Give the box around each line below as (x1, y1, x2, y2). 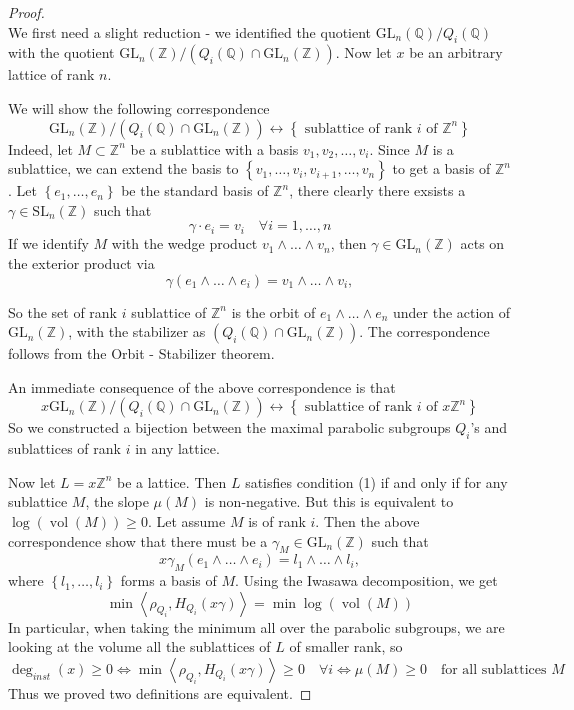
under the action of (392, 301, 511, 322)
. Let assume (147, 510, 226, 531)
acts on (460, 233, 505, 254)
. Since (369, 138, 410, 159)
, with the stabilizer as (68, 321, 206, 342)
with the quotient (8, 42, 115, 63)
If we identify (8, 233, 89, 254)
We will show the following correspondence (8, 97, 270, 118)
